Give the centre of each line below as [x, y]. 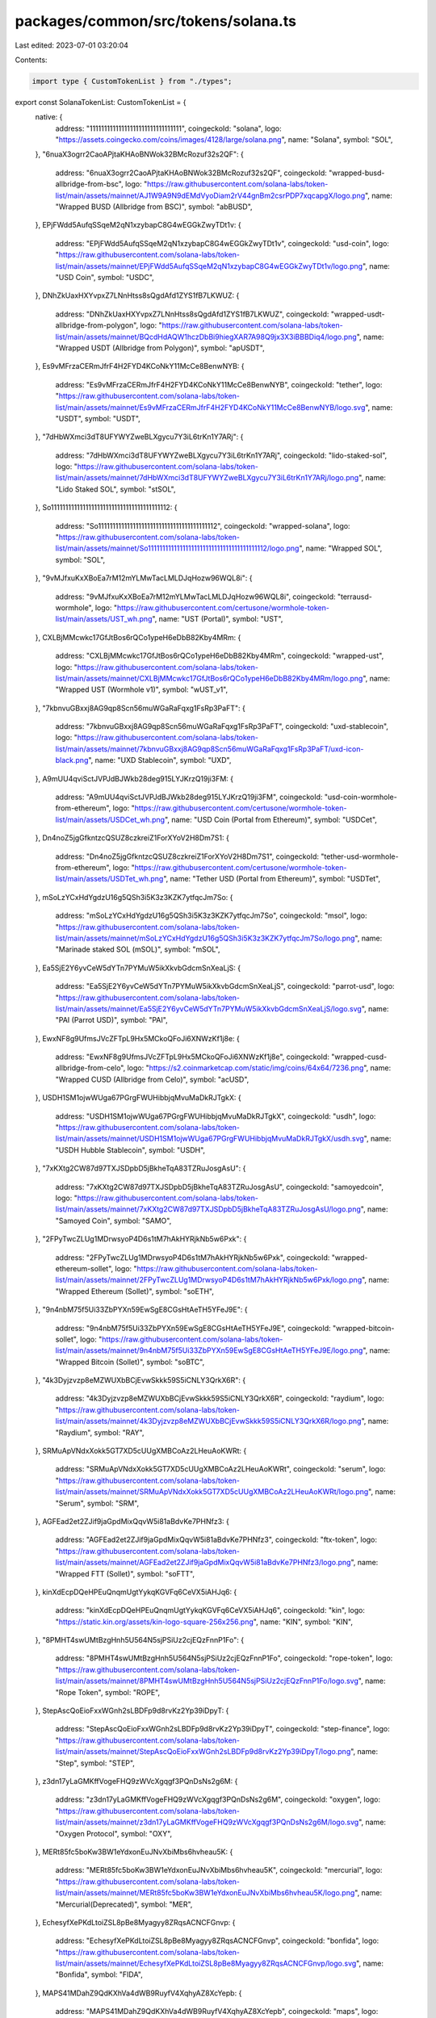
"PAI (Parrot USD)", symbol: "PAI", [112, 1020]
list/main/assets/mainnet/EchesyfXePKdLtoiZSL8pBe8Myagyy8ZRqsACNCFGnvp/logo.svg [206, 1964]
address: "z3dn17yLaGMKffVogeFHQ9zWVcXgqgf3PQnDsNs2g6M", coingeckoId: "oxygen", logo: [218, 1799]
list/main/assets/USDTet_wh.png [109, 879]
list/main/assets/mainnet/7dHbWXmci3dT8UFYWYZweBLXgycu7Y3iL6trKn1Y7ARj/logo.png [207, 478]
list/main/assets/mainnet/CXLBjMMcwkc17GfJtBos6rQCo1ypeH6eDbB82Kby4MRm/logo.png [209, 678]
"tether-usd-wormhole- [359, 856]
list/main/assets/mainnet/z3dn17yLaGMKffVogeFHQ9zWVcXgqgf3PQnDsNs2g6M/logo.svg [207, 1822]
